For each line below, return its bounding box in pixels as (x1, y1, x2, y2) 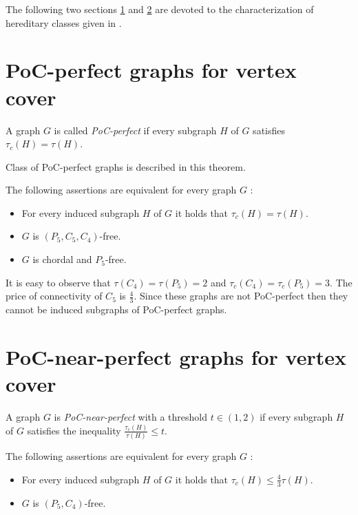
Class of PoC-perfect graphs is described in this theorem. (6, 159, 246, 174)
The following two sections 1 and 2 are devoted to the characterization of (6, 2, 314, 16)
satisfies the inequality (27, 423, 121, 437)
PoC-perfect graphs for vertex (6, 56, 297, 84)
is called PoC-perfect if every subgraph (54, 123, 217, 137)
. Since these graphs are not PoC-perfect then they (134, 288, 348, 303)
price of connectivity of (6, 288, 103, 303)
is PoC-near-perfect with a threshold (54, 409, 208, 423)
